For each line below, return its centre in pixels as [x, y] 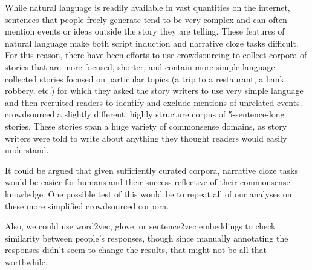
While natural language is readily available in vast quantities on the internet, [148, 7]
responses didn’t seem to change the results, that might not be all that [136, 250]
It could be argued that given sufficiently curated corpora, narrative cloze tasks [152, 170]
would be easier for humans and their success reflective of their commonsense [148, 182]
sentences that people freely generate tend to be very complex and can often [146, 19]
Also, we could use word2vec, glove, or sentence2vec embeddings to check [140, 226]
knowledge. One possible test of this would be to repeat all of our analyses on [148, 193]
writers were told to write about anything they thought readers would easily [146, 138]
